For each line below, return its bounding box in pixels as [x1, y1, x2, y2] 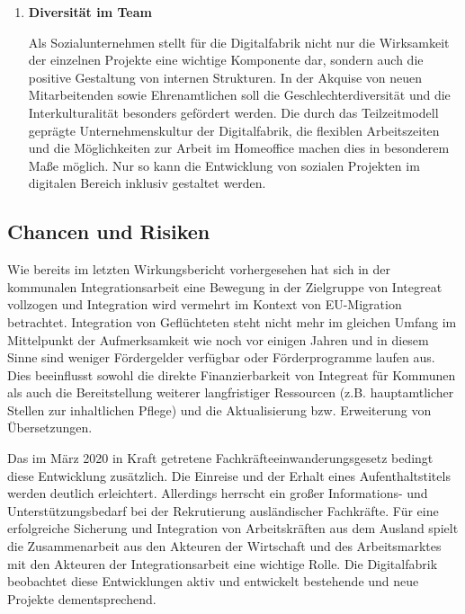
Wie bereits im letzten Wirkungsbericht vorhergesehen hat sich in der [7, 260, 390, 279]
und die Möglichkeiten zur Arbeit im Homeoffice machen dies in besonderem [28, 138, 450, 157]
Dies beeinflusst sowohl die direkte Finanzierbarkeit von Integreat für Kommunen [7, 365, 456, 384]
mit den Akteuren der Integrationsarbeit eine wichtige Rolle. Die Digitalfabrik [7, 554, 438, 573]
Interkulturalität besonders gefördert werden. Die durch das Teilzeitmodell [28, 102, 439, 121]
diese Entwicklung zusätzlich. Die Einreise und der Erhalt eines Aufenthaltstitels [7, 466, 451, 485]
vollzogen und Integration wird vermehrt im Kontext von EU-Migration [7, 295, 402, 314]
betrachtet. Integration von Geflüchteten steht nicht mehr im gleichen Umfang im [7, 312, 457, 331]
